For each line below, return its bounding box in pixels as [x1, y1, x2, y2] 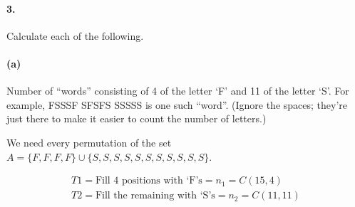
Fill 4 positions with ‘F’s [95, 176, 202, 186]
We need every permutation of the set [6, 134, 172, 149]
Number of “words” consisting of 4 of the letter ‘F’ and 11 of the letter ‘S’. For [6, 83, 349, 98]
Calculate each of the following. [6, 28, 144, 43]
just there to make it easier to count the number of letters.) [6, 111, 267, 126]
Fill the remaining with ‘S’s [95, 191, 215, 201]
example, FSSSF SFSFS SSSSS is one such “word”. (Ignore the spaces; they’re [6, 97, 348, 112]
